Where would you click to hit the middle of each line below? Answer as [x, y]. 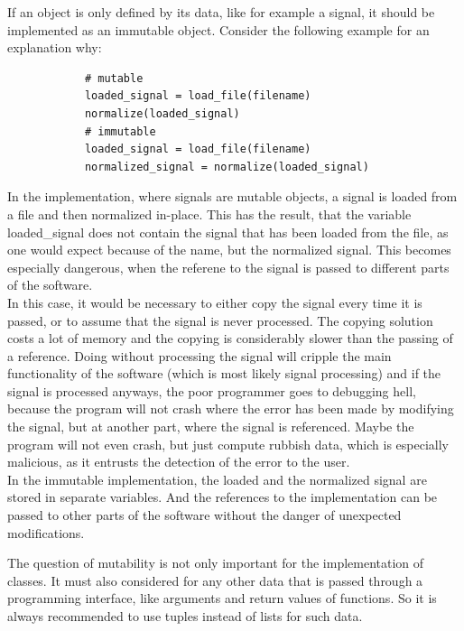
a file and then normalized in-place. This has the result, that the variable [209, 213]
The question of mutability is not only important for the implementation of [216, 563]
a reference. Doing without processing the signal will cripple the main [200, 355]
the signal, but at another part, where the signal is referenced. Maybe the [211, 427]
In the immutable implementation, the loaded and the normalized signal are [217, 479]
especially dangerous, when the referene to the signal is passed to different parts [228, 267]
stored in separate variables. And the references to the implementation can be [223, 497]
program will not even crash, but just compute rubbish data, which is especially [228, 444]
